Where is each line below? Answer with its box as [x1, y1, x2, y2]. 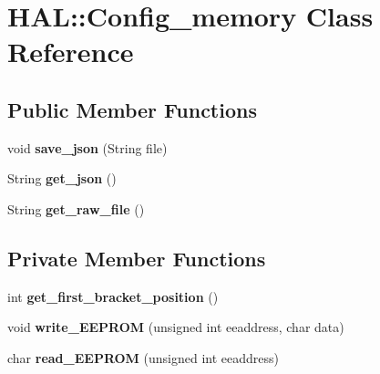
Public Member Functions [7, 95, 257, 123]
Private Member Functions [7, 244, 266, 272]
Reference [7, 33, 134, 70]
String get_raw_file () [7, 199, 145, 218]
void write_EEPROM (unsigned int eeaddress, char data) [7, 317, 344, 337]
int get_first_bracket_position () [7, 286, 219, 306]
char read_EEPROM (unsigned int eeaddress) [7, 348, 280, 367]
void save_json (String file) [7, 138, 168, 157]
